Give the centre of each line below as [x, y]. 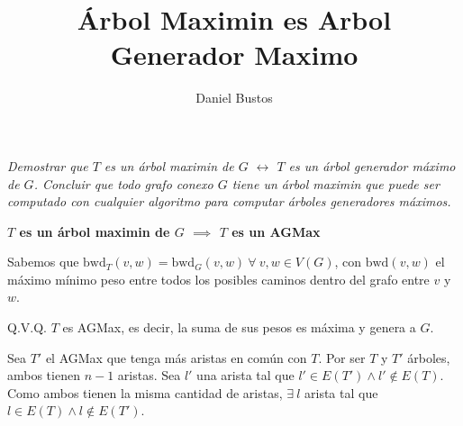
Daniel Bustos [234, 98]
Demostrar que [48, 165]
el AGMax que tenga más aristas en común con [176, 357]
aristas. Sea [149, 375]
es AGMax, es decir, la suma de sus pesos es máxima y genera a [239, 327]
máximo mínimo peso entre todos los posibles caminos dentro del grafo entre [218, 279]
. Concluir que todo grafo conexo [123, 183]
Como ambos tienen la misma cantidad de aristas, [145, 392]
